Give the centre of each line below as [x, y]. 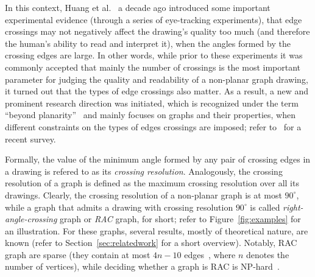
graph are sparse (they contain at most [78, 254]
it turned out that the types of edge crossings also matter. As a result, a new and [157, 91]
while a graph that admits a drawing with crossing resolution [119, 207]
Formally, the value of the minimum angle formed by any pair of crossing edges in [158, 159]
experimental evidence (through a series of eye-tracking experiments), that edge [154, 19]
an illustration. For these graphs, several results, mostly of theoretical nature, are [157, 230]
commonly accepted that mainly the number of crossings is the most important [153, 67]
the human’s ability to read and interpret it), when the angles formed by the [148, 43]
